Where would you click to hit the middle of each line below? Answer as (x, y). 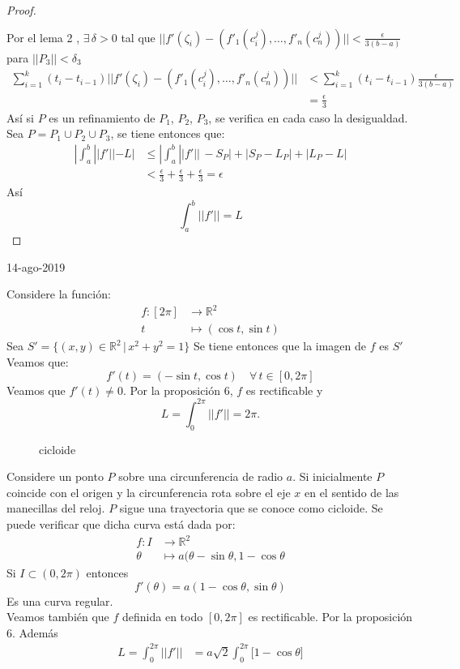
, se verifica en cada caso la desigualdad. (308, 117)
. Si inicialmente (332, 476)
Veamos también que (58, 617)
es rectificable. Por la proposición (330, 617)
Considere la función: (59, 294)
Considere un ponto (55, 476)
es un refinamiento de (102, 117)
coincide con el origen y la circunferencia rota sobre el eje (149, 492)
